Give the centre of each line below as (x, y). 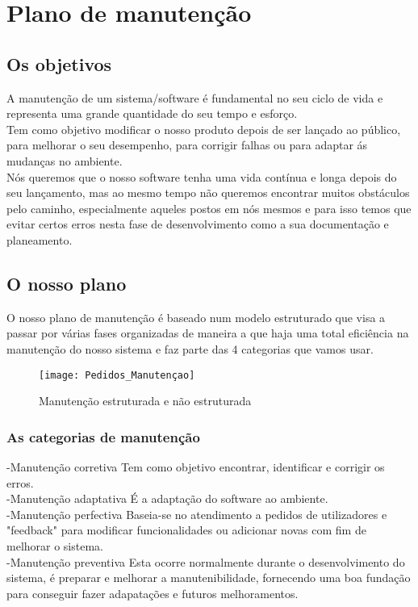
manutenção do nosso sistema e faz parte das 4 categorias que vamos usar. (190, 348)
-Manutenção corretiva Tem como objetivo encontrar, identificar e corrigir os (196, 466)
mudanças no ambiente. (65, 160)
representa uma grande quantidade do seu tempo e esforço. (152, 113)
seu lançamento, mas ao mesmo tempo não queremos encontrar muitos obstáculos (208, 193)
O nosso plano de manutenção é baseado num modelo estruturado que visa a (196, 317)
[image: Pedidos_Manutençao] (117, 375)
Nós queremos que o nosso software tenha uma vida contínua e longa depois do (202, 176)
